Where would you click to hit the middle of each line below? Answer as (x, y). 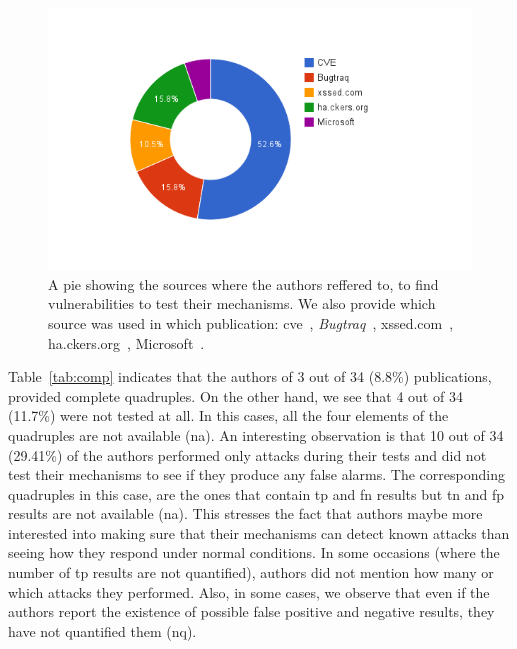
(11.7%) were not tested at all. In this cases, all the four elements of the (228, 415)
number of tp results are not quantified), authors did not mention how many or (251, 572)
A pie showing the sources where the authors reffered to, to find (243, 283)
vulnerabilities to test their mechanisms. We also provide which (242, 303)
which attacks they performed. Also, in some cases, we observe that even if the (249, 591)
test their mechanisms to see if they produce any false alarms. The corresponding (256, 474)
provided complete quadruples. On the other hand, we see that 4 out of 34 (235, 395)
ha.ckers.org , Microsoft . (126, 342)
